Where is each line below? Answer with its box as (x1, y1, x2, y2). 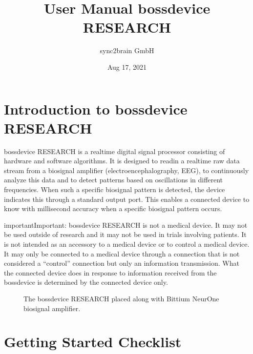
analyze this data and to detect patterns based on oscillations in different (4, 175, 223, 185)
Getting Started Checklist (4, 332, 182, 352)
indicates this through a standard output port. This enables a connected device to (4, 194, 250, 204)
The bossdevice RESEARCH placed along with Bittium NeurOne (23, 293, 219, 303)
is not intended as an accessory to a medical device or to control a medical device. (4, 238, 250, 249)
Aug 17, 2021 (107, 61, 147, 72)
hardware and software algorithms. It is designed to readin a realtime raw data (4, 156, 240, 166)
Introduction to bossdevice (4, 98, 188, 118)
